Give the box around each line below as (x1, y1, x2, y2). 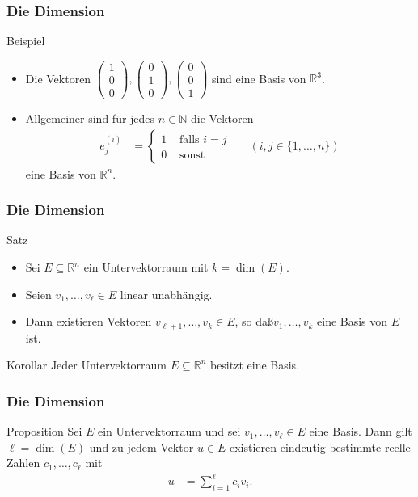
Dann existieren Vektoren (25, 313, 152, 330)
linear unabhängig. (120, 285, 213, 302)
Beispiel (6, 32, 45, 49)
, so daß (234, 313, 273, 330)
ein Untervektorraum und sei (97, 423, 241, 440)
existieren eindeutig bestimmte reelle (229, 438, 411, 455)
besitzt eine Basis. (209, 356, 300, 373)
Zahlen (6, 454, 40, 471)
